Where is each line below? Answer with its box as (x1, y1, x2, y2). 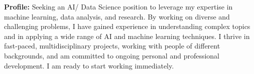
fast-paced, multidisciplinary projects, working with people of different (4, 40, 220, 51)
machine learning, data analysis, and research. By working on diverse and (4, 11, 230, 21)
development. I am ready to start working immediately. (4, 60, 174, 70)
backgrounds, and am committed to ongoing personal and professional (4, 50, 220, 60)
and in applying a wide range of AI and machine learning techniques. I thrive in (4, 30, 250, 41)
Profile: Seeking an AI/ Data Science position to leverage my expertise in (4, 1, 233, 11)
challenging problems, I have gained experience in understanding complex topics (4, 21, 250, 31)
